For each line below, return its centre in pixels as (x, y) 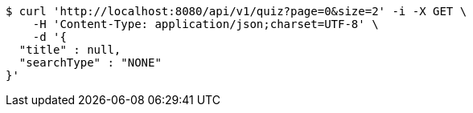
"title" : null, (70, 50)
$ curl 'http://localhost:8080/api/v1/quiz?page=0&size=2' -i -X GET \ (236, 11)
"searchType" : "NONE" (90, 63)
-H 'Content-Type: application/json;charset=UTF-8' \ (206, 24)
